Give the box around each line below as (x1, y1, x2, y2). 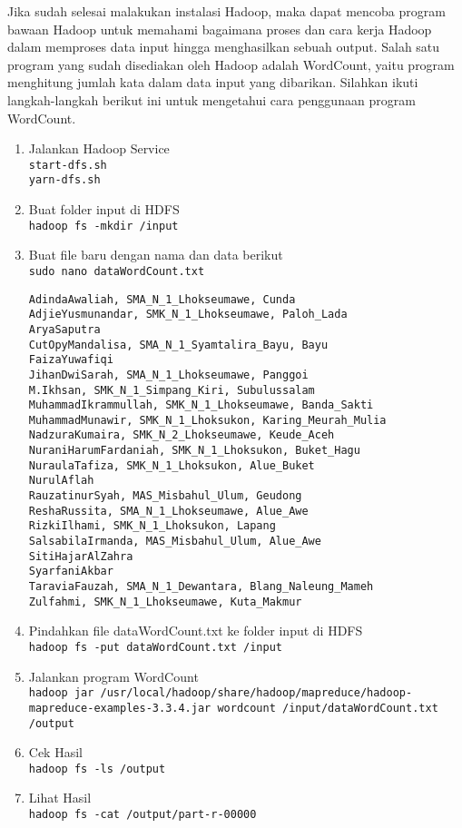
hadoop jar (28, 686, 94, 700)
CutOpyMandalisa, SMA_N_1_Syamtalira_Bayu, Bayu (28, 338, 329, 351)
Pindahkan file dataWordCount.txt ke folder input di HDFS (28, 621, 363, 640)
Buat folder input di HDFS (28, 200, 180, 219)
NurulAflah (28, 474, 94, 488)
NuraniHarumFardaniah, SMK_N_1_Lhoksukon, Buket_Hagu (28, 444, 360, 458)
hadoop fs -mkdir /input (28, 219, 179, 232)
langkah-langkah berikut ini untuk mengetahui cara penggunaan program (7, 90, 416, 109)
